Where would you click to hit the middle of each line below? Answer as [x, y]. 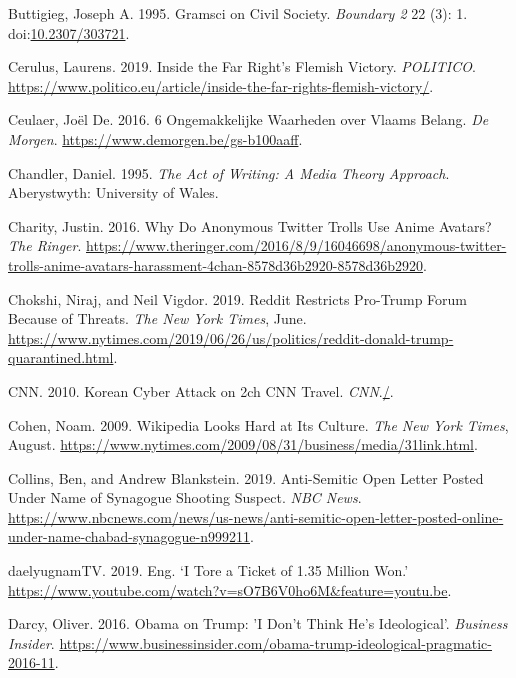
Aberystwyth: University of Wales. [113, 192]
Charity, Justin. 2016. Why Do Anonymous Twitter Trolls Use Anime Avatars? [250, 225]
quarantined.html [61, 357]
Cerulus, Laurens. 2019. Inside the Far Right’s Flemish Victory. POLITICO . [242, 66]
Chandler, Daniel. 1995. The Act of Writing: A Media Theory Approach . [229, 172]
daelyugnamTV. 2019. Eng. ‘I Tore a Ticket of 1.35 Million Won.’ [208, 570]
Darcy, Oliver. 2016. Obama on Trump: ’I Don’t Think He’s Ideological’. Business [258, 623]
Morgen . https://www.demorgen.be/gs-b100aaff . [155, 138]
